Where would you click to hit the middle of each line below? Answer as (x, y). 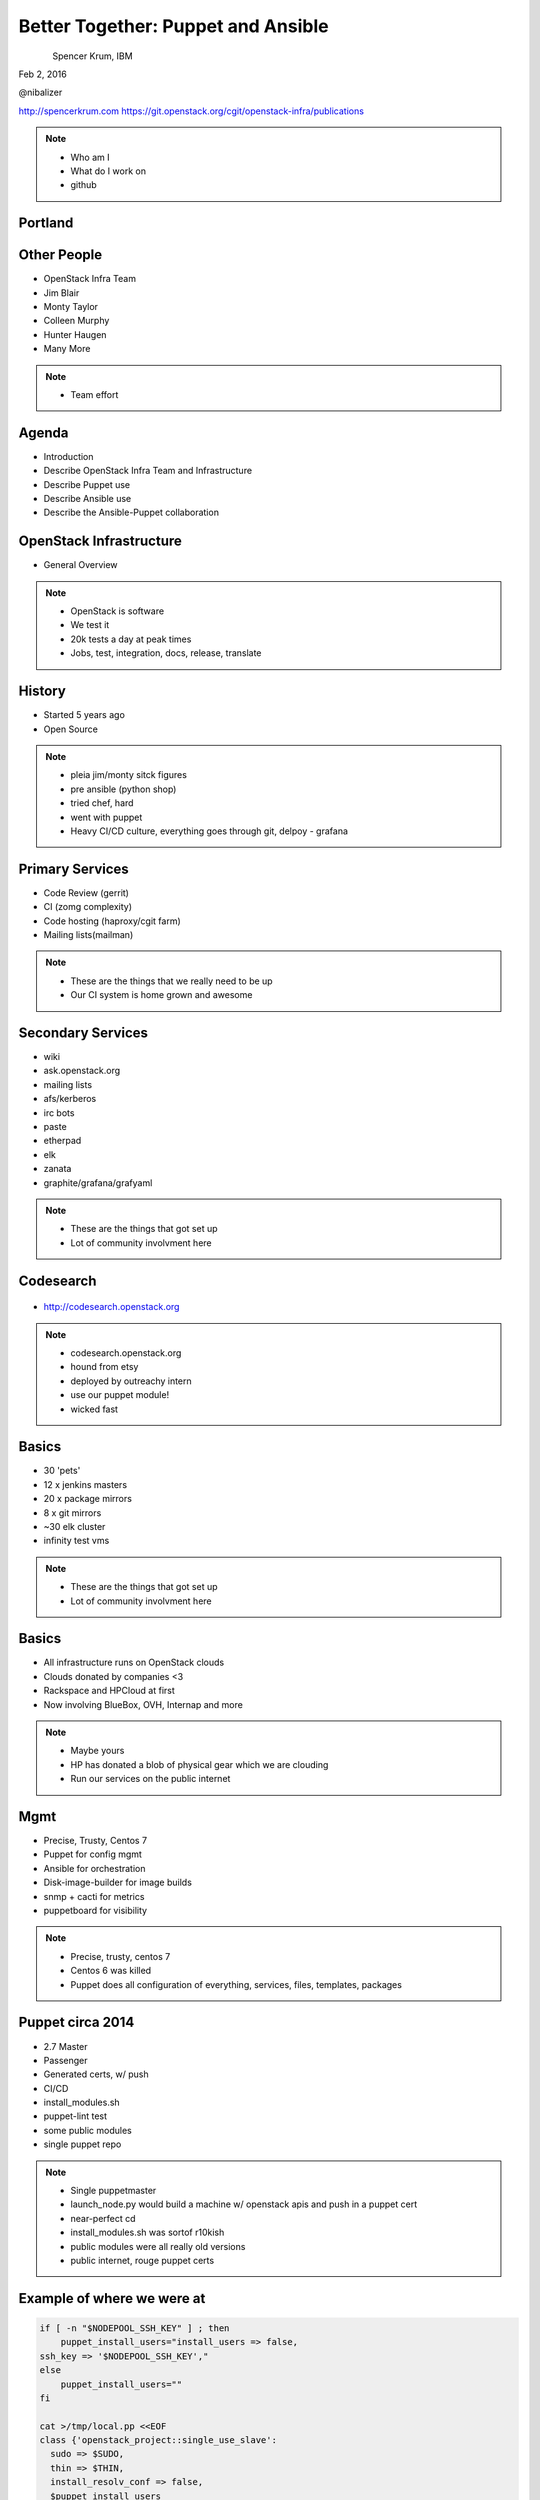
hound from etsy (104, 1367)
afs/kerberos (70, 1099)
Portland (46, 223)
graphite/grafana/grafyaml (98, 1182)
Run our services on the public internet (150, 1779)
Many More (67, 349)
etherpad (62, 1141)
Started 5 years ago (84, 715)
